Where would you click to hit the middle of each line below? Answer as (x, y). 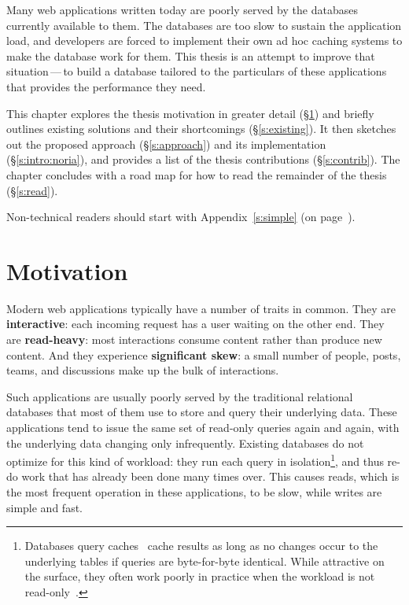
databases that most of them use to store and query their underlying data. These (202, 412)
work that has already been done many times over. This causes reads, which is (210, 476)
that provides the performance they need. (106, 86)
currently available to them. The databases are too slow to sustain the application (204, 25)
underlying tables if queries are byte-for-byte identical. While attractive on (204, 561)
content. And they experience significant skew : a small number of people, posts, (204, 354)
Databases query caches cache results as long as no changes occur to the (201, 546)
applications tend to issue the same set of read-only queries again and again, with (203, 427)
